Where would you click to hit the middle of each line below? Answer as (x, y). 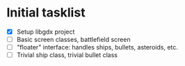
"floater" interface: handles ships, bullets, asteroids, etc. (97, 47)
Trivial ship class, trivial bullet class (67, 55)
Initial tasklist (46, 13)
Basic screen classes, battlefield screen (73, 40)
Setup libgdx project (46, 32)
